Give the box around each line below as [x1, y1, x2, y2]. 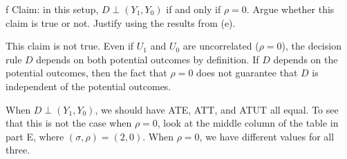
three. [6, 142, 30, 157]
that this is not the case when [6, 116, 132, 130]
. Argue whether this [246, 2, 335, 16]
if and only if [166, 2, 221, 16]
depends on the [273, 52, 338, 66]
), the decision [281, 39, 341, 53]
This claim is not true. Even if [6, 39, 134, 53]
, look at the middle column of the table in [157, 116, 339, 130]
